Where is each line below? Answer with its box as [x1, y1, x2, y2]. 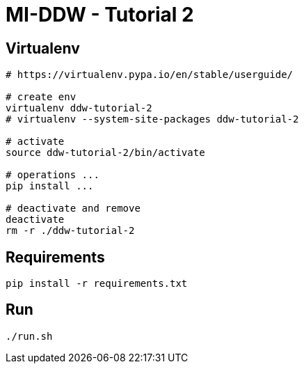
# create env [6, 91, 77, 103]
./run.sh [6, 330, 53, 342]
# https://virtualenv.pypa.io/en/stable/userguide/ [6, 69, 294, 81]
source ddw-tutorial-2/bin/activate [6, 147, 205, 159]
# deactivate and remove [6, 203, 141, 214]
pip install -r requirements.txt [6, 278, 188, 290]
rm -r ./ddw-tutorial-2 [6, 225, 135, 237]
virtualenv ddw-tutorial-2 [6, 102, 152, 114]
